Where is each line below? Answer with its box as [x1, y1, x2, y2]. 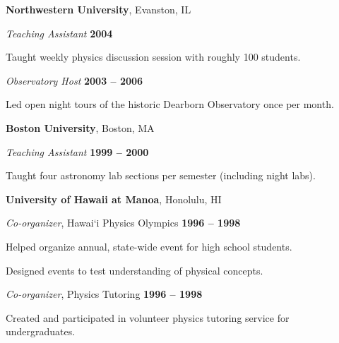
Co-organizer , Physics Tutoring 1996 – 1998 [6, 287, 203, 301]
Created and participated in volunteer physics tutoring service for [6, 310, 290, 325]
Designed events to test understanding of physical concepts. [6, 263, 263, 277]
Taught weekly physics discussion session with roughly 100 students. [6, 49, 301, 64]
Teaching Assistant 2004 [6, 25, 113, 40]
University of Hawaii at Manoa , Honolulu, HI [6, 191, 222, 206]
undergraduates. [6, 324, 76, 339]
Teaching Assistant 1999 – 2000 [6, 144, 149, 159]
